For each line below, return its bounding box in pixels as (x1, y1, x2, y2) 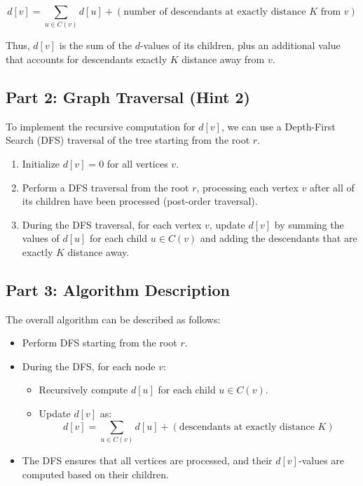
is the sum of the (59, 38, 132, 53)
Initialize (22, 156, 60, 170)
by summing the (274, 217, 344, 231)
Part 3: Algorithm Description (6, 278, 230, 300)
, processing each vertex (196, 180, 299, 194)
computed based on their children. (22, 466, 169, 481)
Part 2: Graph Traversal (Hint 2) (6, 86, 250, 107)
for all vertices (107, 156, 168, 170)
